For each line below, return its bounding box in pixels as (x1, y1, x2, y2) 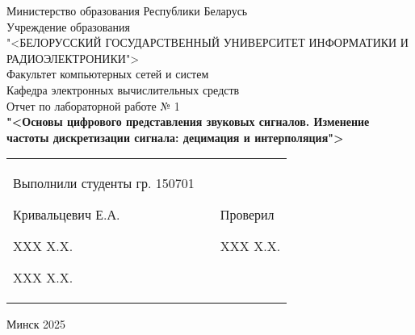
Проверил (220, 205, 275, 224)
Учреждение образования (6, 18, 130, 35)
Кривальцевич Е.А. (13, 205, 120, 224)
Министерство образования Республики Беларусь (6, 2, 248, 19)
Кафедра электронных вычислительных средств (6, 81, 240, 98)
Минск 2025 (6, 316, 66, 333)
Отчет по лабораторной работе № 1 (6, 97, 180, 114)
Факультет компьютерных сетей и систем (6, 65, 209, 82)
